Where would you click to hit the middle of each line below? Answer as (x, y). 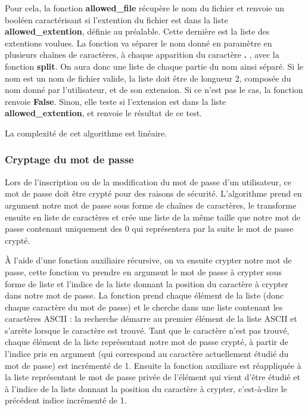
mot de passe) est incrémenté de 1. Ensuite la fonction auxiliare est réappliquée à (153, 365)
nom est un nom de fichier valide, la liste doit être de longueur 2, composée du (148, 78)
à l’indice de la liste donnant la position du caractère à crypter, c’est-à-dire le (146, 388)
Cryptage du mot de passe (69, 159)
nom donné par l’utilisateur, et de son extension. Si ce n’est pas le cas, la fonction (154, 90)
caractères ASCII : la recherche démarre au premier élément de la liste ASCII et (151, 319)
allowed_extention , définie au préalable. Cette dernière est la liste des (137, 31)
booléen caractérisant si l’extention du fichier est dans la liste (116, 19)
